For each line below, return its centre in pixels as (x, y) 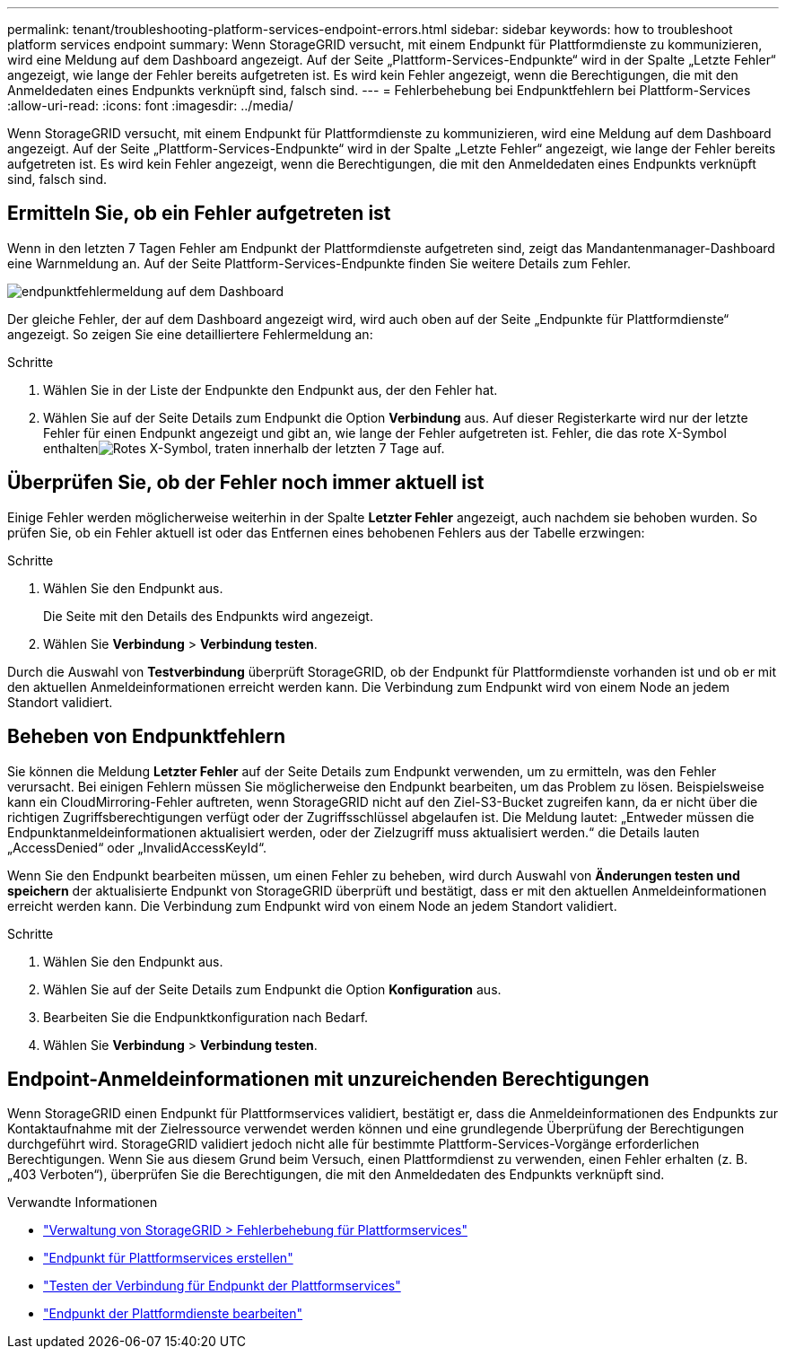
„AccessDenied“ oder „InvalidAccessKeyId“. (137, 847)
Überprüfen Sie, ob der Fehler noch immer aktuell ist (246, 483)
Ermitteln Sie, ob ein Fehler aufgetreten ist (199, 214)
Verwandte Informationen (83, 1203)
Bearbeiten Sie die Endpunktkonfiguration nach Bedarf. (206, 1017)
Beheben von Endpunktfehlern (147, 737)
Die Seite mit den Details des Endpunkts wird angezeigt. (208, 616)
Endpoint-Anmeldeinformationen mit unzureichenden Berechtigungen (328, 1079)
